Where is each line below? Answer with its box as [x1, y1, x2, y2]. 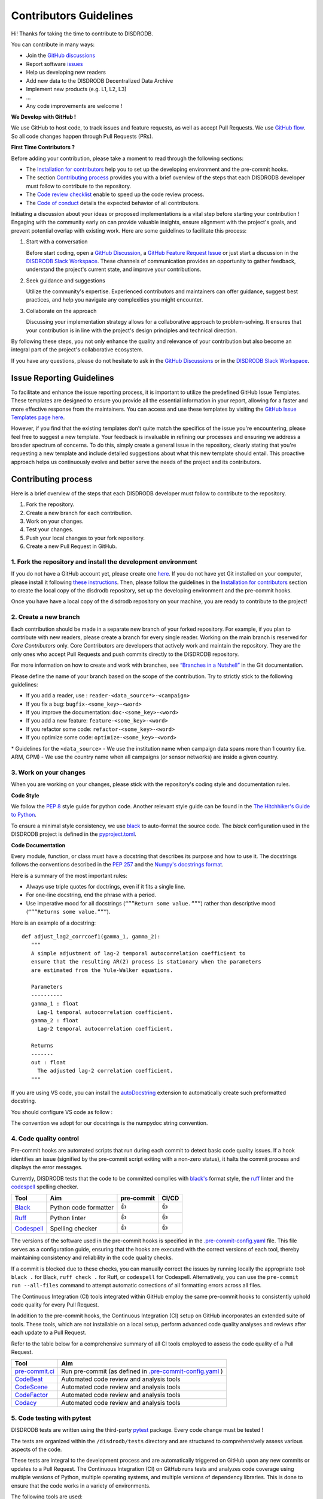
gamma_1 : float [31, 1000, 79, 1007]
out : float [31, 1059, 66, 1065]
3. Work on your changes [11, 768, 86, 776]
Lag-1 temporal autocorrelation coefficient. [37, 1009, 173, 1016]
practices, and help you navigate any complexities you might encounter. [26, 296, 203, 303]
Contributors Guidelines [11, 9, 133, 22]
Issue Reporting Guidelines [11, 372, 114, 383]
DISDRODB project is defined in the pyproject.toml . [11, 830, 137, 838]
